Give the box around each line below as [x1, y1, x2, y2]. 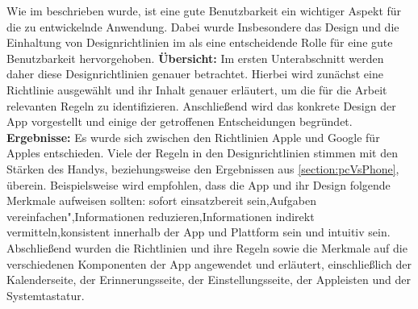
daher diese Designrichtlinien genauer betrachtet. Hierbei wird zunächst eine [6, 65, 383, 82]
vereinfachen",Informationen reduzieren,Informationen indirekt [6, 207, 315, 224]
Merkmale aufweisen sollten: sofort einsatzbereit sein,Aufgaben [6, 192, 316, 209]
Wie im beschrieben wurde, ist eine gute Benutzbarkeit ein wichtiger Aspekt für [6, 2, 402, 19]
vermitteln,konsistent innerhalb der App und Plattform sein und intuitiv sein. [6, 223, 391, 240]
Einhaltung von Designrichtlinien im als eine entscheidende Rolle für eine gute [6, 34, 393, 51]
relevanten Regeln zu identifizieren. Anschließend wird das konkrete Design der [6, 97, 396, 114]
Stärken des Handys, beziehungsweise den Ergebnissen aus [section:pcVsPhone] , [6, 160, 399, 177]
